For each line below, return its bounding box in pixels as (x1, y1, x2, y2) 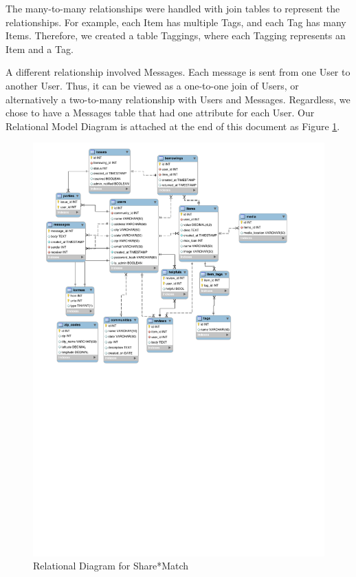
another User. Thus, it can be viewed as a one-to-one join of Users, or (5, 78, 299, 92)
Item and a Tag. (5, 41, 74, 56)
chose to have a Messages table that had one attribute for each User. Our (5, 105, 315, 120)
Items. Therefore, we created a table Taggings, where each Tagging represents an (5, 28, 346, 43)
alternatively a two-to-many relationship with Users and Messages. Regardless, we (5, 92, 351, 106)
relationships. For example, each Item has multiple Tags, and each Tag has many (5, 14, 346, 29)
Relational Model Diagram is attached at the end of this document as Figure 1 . (5, 118, 340, 133)
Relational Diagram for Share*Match (33, 558, 189, 573)
